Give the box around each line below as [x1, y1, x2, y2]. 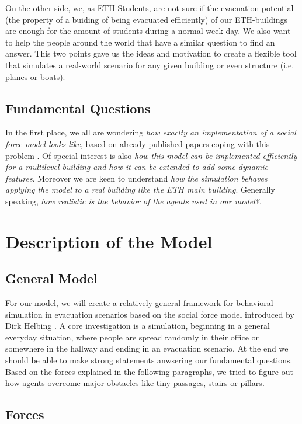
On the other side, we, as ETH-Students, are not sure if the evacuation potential [5, 2, 294, 13]
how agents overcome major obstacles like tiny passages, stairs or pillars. [5, 377, 265, 389]
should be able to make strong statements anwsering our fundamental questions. [5, 354, 293, 366]
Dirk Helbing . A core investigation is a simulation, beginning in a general [5, 319, 270, 332]
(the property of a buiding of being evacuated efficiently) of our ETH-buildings [5, 13, 288, 25]
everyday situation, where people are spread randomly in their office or [5, 331, 259, 343]
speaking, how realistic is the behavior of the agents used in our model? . [5, 194, 262, 207]
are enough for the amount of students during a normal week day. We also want [5, 25, 291, 37]
